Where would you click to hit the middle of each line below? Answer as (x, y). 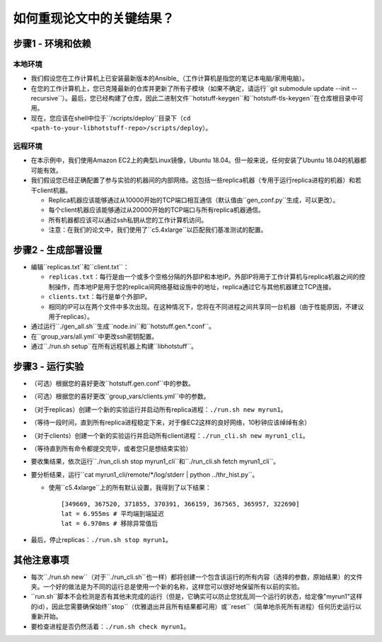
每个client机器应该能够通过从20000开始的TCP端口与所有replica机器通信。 (156, 210)
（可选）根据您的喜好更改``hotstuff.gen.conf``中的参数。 (112, 383)
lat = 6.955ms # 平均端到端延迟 (112, 513)
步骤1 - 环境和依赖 (52, 44)
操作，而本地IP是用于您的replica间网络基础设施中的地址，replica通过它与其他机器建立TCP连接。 (195, 286)
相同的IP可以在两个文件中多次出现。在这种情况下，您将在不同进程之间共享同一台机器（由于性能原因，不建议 (206, 306)
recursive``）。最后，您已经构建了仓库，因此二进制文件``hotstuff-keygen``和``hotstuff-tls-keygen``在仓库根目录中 (194, 98)
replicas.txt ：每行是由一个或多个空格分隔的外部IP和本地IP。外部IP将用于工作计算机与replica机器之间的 (204, 277)
